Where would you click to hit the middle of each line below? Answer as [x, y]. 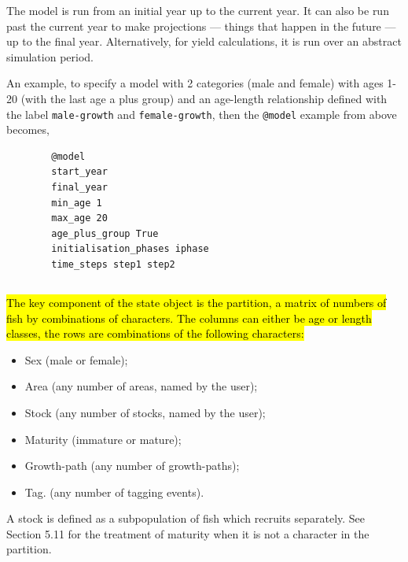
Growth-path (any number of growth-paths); [132, 466]
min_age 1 [77, 203]
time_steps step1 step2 [113, 264]
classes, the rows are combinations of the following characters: [155, 333]
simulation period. [50, 56]
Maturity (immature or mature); [103, 439]
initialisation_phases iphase [130, 249]
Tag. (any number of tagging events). [114, 492]
